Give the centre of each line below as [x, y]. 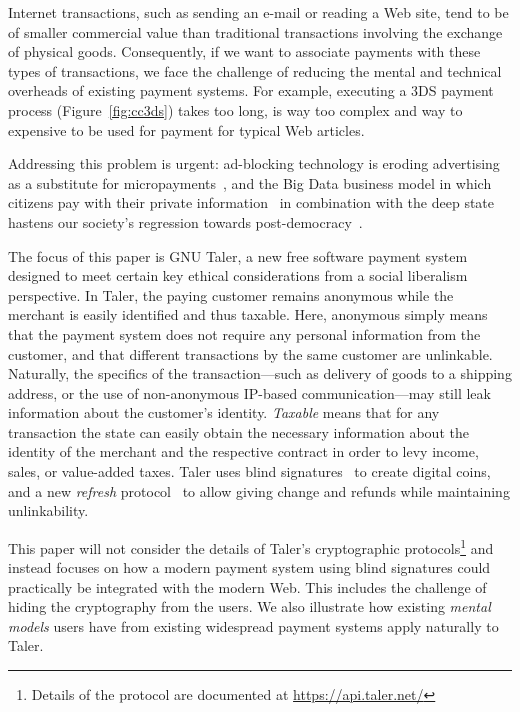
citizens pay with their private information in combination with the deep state [251, 202]
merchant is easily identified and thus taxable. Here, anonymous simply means [248, 314]
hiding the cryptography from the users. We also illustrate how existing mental [249, 606]
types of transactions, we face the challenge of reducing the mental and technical [255, 70]
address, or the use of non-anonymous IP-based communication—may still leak [249, 392]
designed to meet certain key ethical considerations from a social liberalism [238, 275]
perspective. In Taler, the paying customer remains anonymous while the [231, 294]
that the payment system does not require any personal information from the [244, 333]
